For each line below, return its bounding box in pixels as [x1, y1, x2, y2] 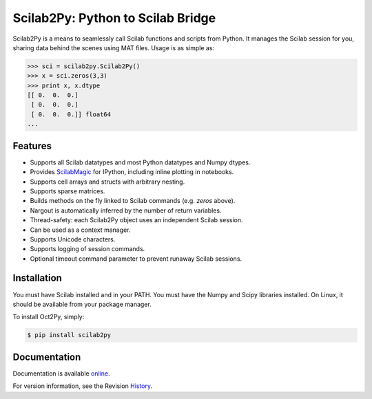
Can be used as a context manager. [30, 226, 131, 234]
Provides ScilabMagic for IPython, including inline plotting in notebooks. [30, 168, 234, 176]
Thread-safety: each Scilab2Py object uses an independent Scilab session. [30, 216, 243, 224]
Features [12, 140, 52, 151]
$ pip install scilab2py [27, 331, 112, 339]
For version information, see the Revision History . [12, 382, 153, 390]
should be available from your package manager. [12, 300, 152, 308]
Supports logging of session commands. [30, 245, 145, 253]
